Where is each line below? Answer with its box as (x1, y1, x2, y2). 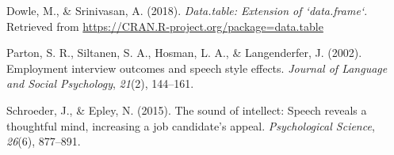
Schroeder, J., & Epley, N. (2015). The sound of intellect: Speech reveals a (6, 101, 367, 118)
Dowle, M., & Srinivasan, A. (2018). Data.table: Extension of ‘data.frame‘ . (6, 2, 368, 18)
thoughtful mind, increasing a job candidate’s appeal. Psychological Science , (6, 117, 375, 134)
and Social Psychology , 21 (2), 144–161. (6, 75, 194, 92)
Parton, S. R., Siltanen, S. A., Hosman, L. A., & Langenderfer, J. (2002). (6, 44, 362, 61)
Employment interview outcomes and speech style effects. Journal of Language (6, 59, 388, 76)
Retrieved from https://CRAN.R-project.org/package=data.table (6, 17, 323, 34)
